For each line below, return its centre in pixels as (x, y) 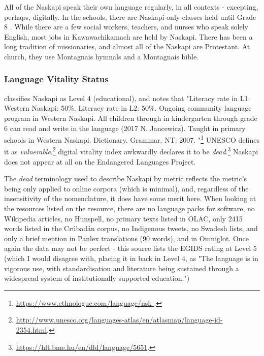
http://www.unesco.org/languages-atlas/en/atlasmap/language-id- (119, 320)
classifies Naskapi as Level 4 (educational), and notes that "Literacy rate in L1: (127, 98)
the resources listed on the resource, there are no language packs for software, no (129, 208)
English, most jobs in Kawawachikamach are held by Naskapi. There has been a (128, 36)
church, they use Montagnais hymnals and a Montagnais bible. (102, 56)
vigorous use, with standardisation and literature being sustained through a (122, 268)
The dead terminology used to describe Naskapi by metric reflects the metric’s (126, 179)
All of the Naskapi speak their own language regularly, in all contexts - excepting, (131, 7)
